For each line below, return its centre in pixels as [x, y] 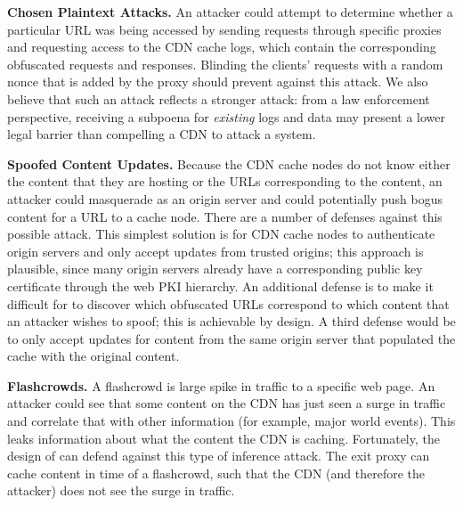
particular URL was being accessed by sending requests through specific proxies [224, 29]
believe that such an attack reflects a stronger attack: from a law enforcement [219, 98]
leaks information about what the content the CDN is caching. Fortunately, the [223, 438]
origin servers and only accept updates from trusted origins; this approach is [215, 251]
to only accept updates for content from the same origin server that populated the [231, 338]
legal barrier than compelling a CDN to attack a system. [162, 134]
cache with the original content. [93, 356]
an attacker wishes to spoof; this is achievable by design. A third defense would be [231, 321]
